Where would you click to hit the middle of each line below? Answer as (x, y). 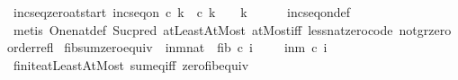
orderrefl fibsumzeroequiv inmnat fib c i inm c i (167, 47)
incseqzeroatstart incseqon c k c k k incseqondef (182, 12)
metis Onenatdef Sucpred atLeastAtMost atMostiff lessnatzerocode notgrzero (232, 29)
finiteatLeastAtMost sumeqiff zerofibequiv (131, 64)
